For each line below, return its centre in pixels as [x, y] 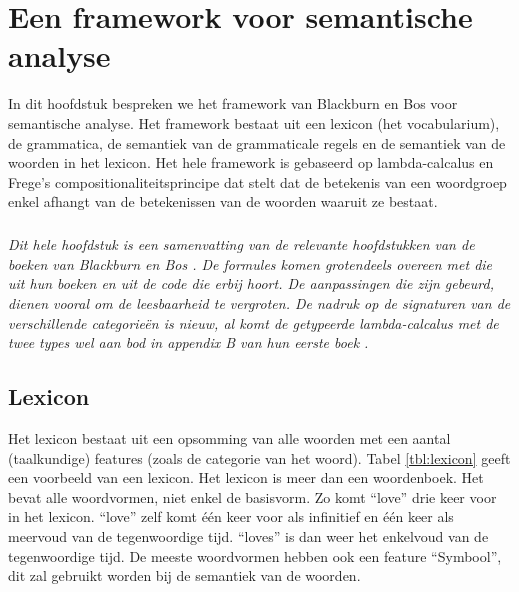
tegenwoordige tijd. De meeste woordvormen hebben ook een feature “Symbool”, [255, 555]
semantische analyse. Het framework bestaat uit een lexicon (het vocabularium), [254, 122]
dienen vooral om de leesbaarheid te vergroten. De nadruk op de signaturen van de [259, 303]
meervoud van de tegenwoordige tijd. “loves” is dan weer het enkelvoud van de [248, 535]
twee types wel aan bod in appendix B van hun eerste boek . [188, 342]
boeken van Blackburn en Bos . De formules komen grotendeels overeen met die [250, 263]
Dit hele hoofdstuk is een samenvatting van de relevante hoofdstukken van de [241, 244]
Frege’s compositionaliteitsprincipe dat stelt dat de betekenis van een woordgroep [257, 181]
